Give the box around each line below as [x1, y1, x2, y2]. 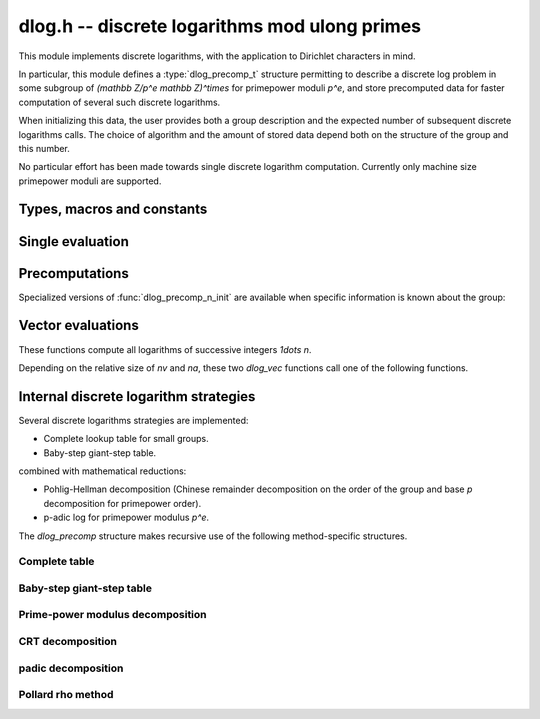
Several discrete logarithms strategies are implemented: [18, 414, 249, 426]
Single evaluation [18, 233, 129, 250]
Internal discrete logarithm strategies [18, 388, 256, 405]
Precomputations [18, 265, 129, 282]
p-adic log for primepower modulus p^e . [43, 511, 210, 524]
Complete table [18, 555, 95, 569]
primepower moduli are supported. [18, 175, 162, 187]
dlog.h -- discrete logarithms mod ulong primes [18, 15, 422, 37]
